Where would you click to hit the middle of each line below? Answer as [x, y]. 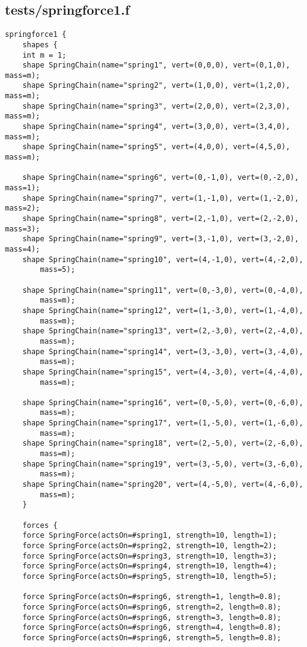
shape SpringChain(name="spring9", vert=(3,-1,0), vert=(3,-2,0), [161, 239]
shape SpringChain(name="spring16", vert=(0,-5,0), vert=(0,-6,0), [163, 402]
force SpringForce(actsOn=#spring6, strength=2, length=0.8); [152, 607]
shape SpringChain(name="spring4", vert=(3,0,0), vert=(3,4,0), [156, 127]
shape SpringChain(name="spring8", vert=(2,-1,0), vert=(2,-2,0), [161, 219]
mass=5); [58, 270]
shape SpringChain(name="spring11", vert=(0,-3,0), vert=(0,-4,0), [163, 290]
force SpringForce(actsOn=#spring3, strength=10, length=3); [150, 556]
